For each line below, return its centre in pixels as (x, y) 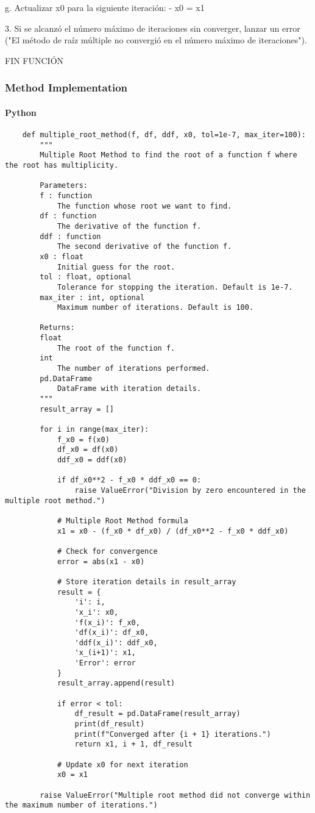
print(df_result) (110, 724)
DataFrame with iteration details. (129, 389)
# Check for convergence (107, 551)
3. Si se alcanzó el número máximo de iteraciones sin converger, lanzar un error (153, 28)
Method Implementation (66, 88)
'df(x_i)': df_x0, (112, 633)
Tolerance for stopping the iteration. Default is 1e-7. (175, 287)
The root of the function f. (116, 348)
